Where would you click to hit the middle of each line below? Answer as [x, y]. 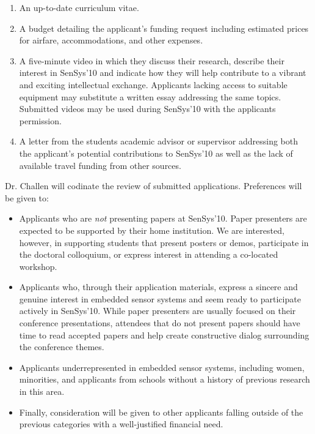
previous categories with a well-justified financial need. [121, 424]
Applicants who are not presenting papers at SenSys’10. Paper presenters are [163, 218]
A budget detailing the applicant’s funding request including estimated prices [164, 28]
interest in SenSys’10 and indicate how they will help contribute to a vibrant [163, 73]
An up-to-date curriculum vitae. [79, 7]
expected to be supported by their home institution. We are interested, [152, 230]
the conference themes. [62, 347]
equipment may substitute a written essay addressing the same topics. [150, 96]
